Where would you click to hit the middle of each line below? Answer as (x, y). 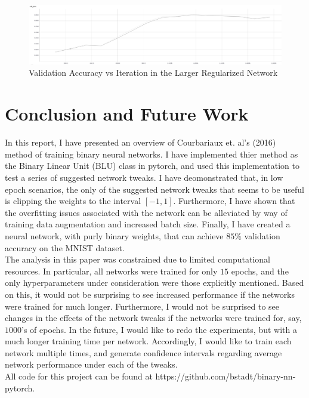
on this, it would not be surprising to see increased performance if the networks (150, 294)
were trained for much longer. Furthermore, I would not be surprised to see (142, 306)
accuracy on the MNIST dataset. (65, 247)
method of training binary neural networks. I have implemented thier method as (152, 154)
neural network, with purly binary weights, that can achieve (114, 235)
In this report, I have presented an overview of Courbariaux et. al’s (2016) (140, 142)
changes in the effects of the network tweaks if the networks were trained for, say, (153, 318)
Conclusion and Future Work (127, 114)
